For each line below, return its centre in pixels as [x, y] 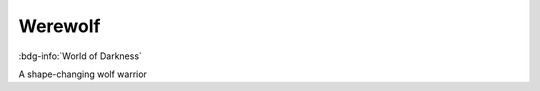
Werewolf [59, 26]
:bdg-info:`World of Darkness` [80, 56]
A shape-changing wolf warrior [82, 74]
